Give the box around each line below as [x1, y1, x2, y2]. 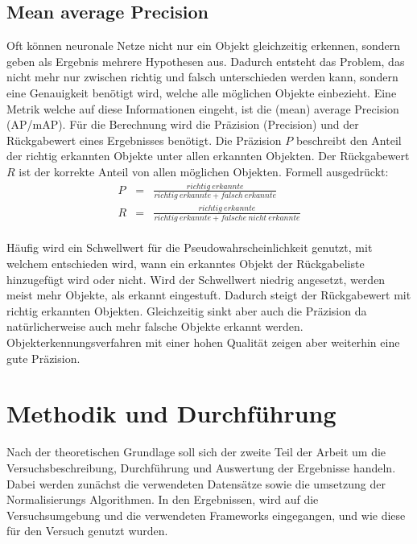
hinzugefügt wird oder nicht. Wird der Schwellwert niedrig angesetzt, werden [6, 270, 386, 287]
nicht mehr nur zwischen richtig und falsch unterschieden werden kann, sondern [6, 68, 398, 85]
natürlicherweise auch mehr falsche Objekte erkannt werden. [6, 318, 303, 335]
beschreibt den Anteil [295, 131, 402, 148]
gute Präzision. [6, 349, 81, 366]
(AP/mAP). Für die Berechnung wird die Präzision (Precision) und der [6, 116, 359, 133]
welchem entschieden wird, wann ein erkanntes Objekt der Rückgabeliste [6, 255, 365, 272]
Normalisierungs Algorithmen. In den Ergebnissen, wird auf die [6, 491, 319, 508]
